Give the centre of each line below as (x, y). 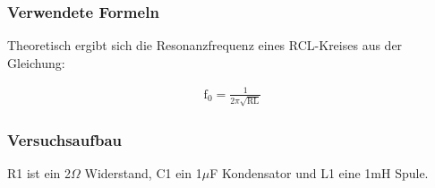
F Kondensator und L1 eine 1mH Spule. (319, 172)
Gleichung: (36, 62)
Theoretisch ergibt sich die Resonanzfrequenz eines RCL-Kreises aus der (205, 45)
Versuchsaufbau (65, 139)
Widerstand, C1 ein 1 (143, 172)
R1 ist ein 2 (39, 172)
